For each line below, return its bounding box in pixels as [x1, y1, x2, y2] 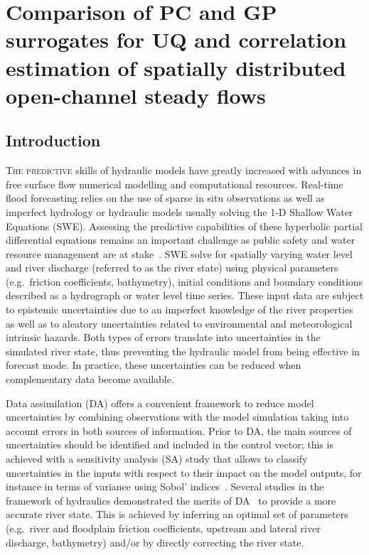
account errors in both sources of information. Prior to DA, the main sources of [6, 423, 352, 438]
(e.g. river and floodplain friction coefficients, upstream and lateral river [6, 520, 321, 535]
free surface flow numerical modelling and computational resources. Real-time [6, 176, 343, 191]
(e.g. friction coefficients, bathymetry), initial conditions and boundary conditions [6, 274, 363, 289]
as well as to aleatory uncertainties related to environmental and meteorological [6, 316, 353, 330]
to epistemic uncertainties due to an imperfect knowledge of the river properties [6, 302, 353, 317]
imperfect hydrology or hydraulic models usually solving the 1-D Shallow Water [6, 204, 353, 219]
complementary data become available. [6, 372, 174, 387]
